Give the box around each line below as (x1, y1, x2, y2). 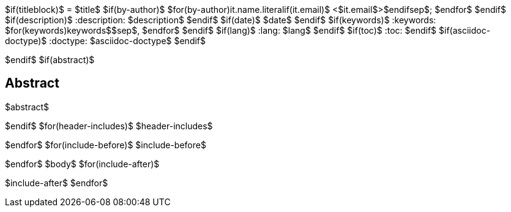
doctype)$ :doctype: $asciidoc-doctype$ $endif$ (5, 36, 206, 46)
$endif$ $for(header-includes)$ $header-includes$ (5, 120, 213, 131)
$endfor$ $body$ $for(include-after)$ (5, 158, 160, 169)
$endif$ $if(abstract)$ (5, 55, 95, 65)
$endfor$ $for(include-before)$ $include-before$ (5, 139, 206, 150)
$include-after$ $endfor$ (5, 177, 108, 188)
